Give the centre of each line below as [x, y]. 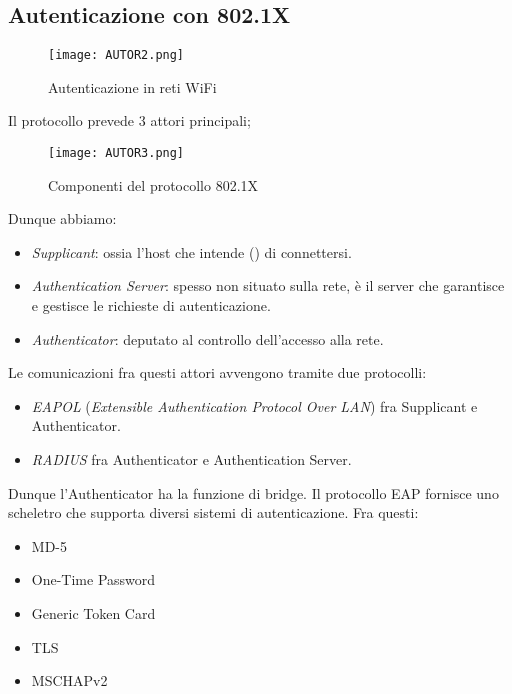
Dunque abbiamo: [62, 218]
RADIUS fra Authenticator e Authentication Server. [191, 459]
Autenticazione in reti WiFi [132, 86]
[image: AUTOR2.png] [116, 55]
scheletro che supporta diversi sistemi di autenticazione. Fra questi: [213, 512]
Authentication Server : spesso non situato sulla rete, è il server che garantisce [268, 285]
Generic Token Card [93, 613]
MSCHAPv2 [69, 680]
